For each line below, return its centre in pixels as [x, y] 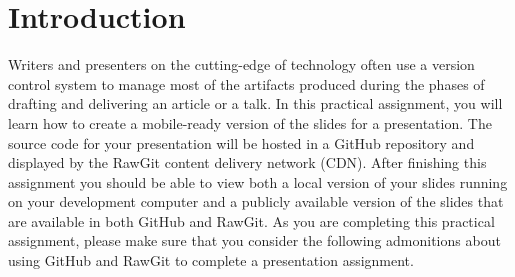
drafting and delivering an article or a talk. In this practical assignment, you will [255, 103]
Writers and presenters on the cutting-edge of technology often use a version [241, 64]
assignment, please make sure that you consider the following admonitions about [254, 240]
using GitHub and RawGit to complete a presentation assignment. [211, 260]
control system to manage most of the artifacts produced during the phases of [246, 83]
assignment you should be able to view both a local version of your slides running [258, 181]
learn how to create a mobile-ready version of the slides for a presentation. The [250, 122]
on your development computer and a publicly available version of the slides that [256, 201]
